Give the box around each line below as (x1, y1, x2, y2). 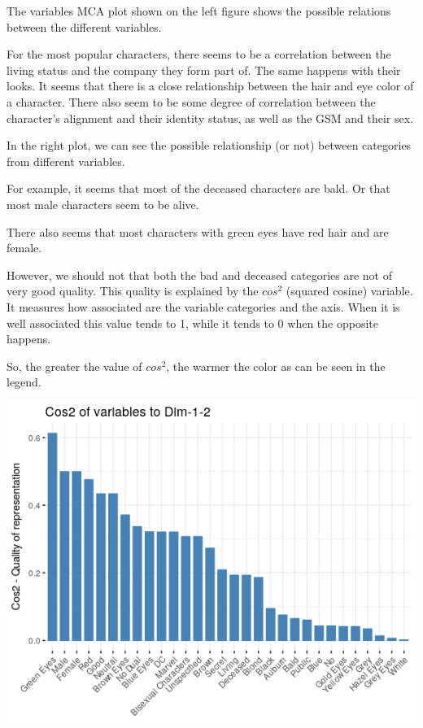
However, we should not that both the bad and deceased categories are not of (7, 266, 392, 283)
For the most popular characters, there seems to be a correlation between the (7, 46, 391, 63)
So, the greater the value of (7, 357, 142, 374)
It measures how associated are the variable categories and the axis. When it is (7, 298, 400, 315)
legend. (7, 373, 41, 390)
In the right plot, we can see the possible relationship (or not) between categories (7, 137, 412, 154)
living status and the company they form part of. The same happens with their (7, 61, 401, 78)
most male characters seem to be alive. (7, 195, 199, 212)
